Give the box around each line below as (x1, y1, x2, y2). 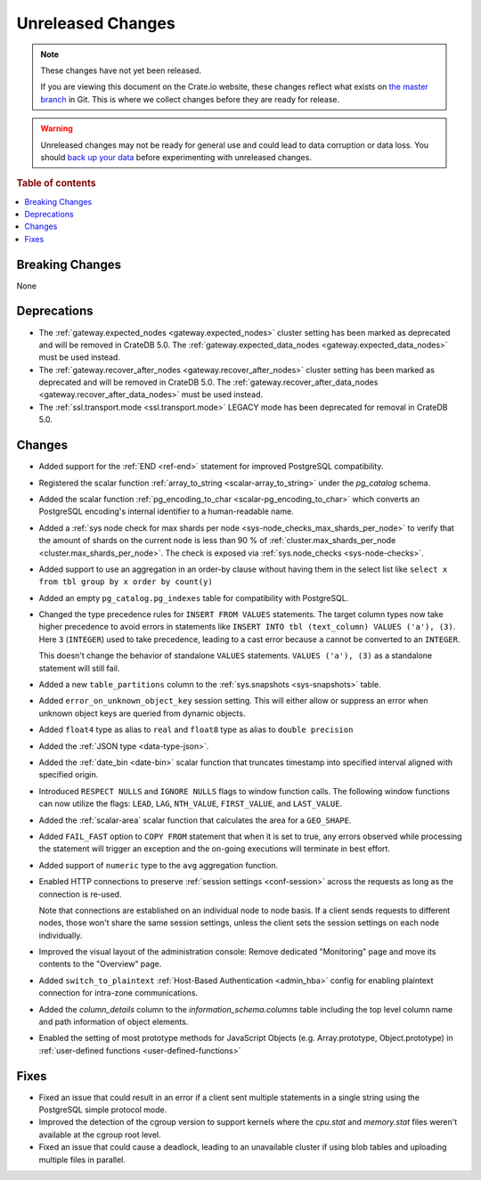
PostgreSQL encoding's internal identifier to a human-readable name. (38, 506, 294, 517)
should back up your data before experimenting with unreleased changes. (40, 151, 312, 162)
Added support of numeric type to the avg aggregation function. (38, 859, 279, 870)
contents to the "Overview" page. (38, 958, 162, 970)
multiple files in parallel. (38, 1154, 126, 1165)
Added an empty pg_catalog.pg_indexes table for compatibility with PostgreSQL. (38, 592, 349, 603)
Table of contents (16, 177, 97, 190)
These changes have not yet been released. (40, 65, 202, 76)
